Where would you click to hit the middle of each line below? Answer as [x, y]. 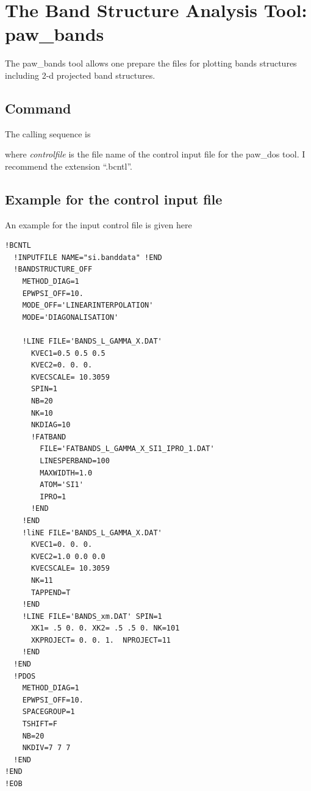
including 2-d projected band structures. [80, 75]
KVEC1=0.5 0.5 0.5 [68, 353]
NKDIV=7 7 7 [46, 748]
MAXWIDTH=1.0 [66, 473]
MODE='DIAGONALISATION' [70, 317]
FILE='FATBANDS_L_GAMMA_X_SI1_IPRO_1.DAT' [127, 449]
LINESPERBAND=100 [75, 461]
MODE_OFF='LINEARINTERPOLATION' [88, 305]
